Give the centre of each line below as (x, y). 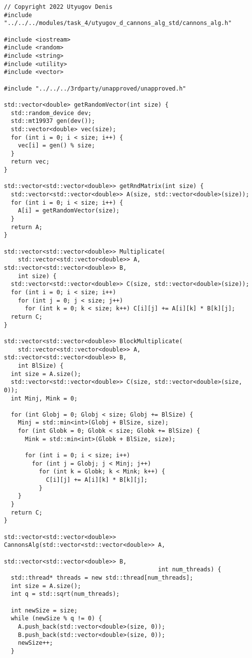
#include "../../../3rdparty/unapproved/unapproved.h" (95, 88)
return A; (27, 227)
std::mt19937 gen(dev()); (53, 121)
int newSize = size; (44, 610)
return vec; (30, 162)
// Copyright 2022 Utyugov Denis (58, 7)
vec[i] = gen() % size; (57, 146)
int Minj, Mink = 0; (44, 398)
